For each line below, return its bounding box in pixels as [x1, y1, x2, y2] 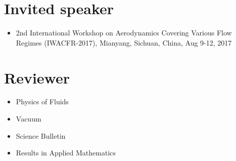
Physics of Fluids [16, 96, 69, 107]
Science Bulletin [16, 130, 66, 141]
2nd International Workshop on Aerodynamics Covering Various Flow [16, 27, 232, 38]
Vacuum [16, 113, 41, 124]
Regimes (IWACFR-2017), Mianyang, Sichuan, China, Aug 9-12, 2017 [16, 37, 232, 48]
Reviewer [4, 67, 70, 88]
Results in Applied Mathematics [16, 147, 116, 158]
